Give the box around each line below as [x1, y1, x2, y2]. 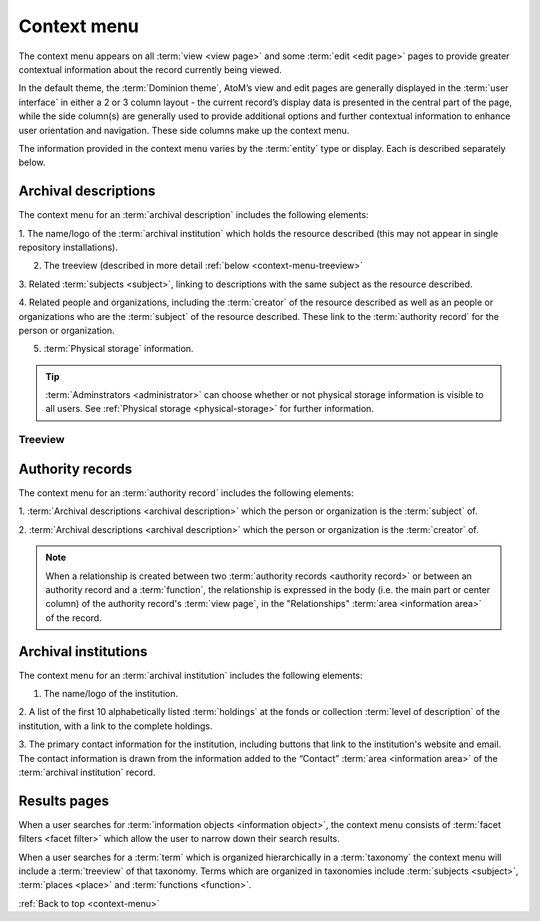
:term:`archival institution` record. [18, 766, 156, 778]
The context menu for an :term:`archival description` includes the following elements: [18, 209, 369, 221]
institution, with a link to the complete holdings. [18, 720, 213, 732]
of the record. [45, 611, 102, 624]
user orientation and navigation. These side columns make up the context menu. [18, 124, 350, 136]
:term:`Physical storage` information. [43, 343, 194, 355]
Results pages [18, 792, 110, 809]
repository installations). [18, 241, 119, 253]
